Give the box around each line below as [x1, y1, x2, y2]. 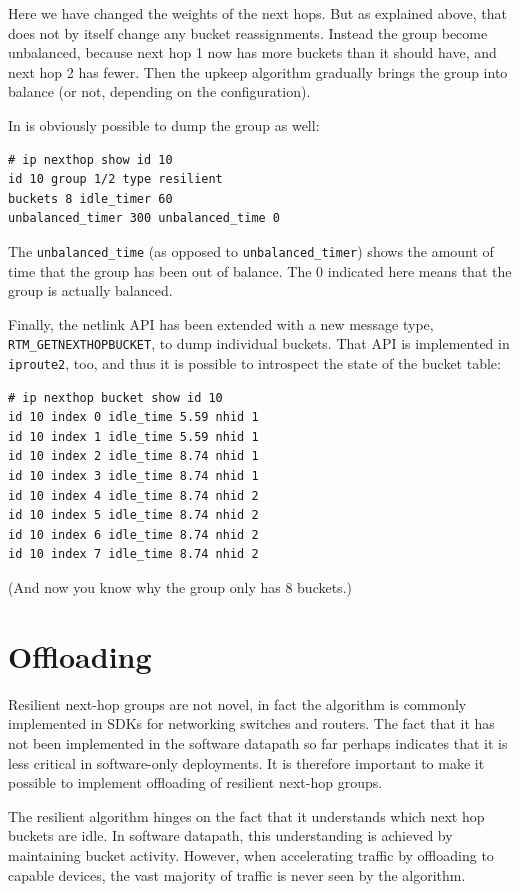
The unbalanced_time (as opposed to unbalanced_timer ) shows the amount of [8, 240, 494, 261]
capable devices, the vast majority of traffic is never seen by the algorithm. [8, 864, 466, 885]
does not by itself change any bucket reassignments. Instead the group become [8, 22, 488, 43]
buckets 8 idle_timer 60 [8, 191, 173, 206]
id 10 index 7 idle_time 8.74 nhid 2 [8, 547, 259, 562]
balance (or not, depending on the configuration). [8, 81, 311, 102]
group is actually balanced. [8, 280, 173, 301]
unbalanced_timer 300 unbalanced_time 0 [8, 211, 281, 226]
